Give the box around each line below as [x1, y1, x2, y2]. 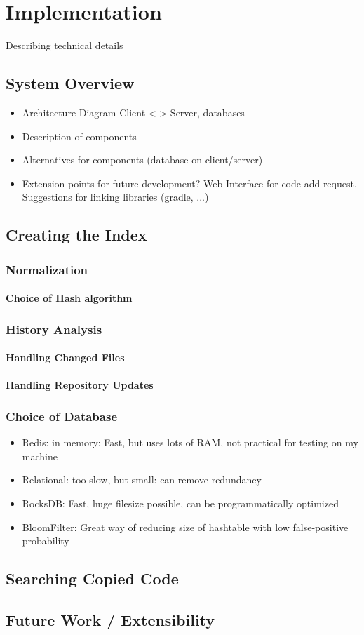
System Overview [6, 72, 135, 94]
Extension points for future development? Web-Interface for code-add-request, [22, 175, 357, 190]
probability [22, 533, 69, 548]
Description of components [22, 128, 137, 143]
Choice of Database [6, 407, 118, 425]
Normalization [6, 260, 88, 278]
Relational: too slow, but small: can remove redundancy [22, 472, 262, 487]
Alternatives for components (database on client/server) [22, 152, 263, 167]
